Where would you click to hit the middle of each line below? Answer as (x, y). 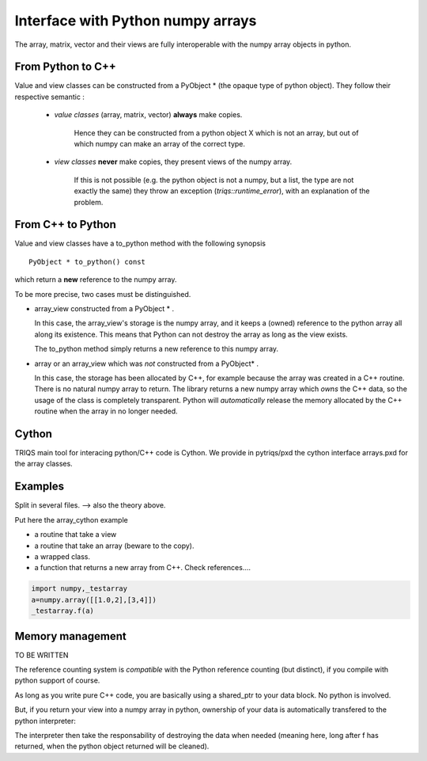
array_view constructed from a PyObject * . (104, 309)
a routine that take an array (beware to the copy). (114, 546)
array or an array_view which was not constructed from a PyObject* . (146, 363)
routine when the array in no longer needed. (106, 411)
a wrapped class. (62, 556)
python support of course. (57, 680)
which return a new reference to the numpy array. (96, 280)
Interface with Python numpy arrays (136, 21)
